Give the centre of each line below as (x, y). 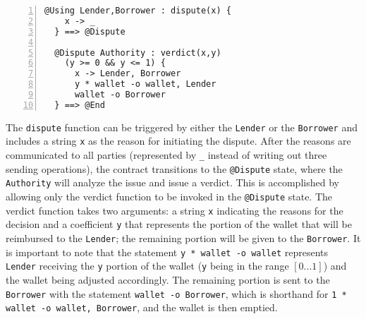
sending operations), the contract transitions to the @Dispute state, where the (174, 168)
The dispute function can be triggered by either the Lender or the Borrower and (182, 127)
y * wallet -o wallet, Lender (145, 84)
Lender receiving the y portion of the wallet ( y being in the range (147, 266)
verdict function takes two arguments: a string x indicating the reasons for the (175, 210)
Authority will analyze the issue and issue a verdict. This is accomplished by (172, 182)
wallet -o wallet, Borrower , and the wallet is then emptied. (142, 307)
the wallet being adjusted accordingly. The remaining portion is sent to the (168, 279)
